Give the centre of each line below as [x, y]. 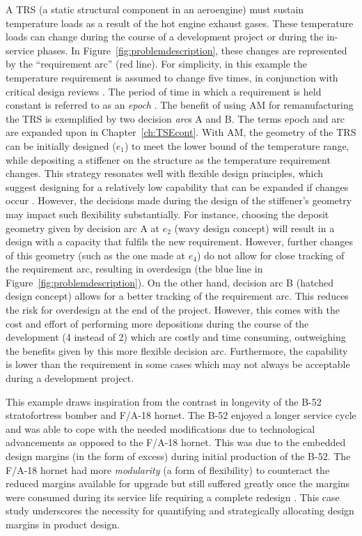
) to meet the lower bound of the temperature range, [237, 145]
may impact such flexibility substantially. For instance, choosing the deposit [167, 214]
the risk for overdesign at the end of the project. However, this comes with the [173, 310]
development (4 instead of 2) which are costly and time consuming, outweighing [176, 337]
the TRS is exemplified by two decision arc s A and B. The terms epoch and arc [175, 118]
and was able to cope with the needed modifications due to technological [160, 428]
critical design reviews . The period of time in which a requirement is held [164, 91]
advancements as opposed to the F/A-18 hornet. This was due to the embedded [176, 442]
